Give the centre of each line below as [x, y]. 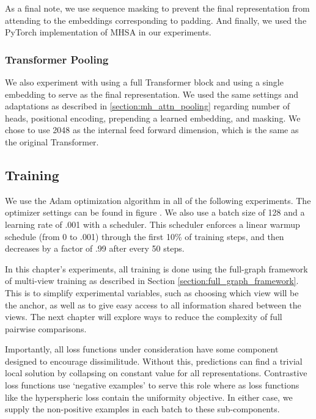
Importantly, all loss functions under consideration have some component [142, 349]
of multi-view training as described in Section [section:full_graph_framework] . [152, 281]
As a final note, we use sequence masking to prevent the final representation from [157, 8]
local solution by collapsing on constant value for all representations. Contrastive [156, 373]
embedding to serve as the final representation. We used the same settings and [152, 94]
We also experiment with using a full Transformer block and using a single [144, 82]
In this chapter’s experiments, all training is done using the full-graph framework [156, 268]
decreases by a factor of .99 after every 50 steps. [95, 248]
